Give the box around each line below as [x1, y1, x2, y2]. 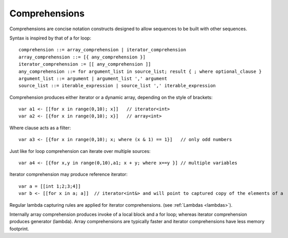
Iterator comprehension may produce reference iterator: [9, 171, 128, 177]
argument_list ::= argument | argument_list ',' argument [18, 75, 168, 82]
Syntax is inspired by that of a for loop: [9, 35, 92, 41]
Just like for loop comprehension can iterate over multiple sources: [9, 148, 151, 154]
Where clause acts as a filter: [9, 125, 71, 131]
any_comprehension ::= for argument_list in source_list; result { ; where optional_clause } [18, 68, 262, 74]
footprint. [9, 226, 29, 232]
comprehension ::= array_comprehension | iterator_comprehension [18, 47, 187, 53]
